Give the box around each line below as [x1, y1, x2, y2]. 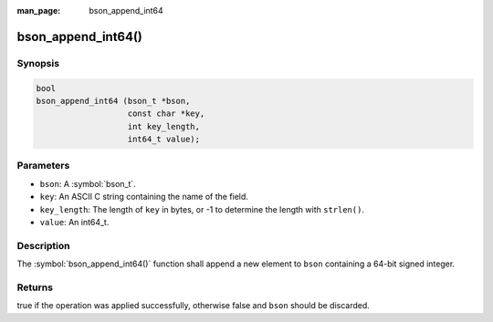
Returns [16, 281, 54, 294]
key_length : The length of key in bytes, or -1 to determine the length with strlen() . [39, 203, 365, 214]
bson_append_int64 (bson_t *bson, [36, 96, 191, 106]
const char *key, [127, 109, 205, 119]
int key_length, [127, 121, 201, 131]
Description [16, 239, 70, 252]
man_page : [16, 5, 61, 16]
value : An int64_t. [39, 217, 110, 228]
